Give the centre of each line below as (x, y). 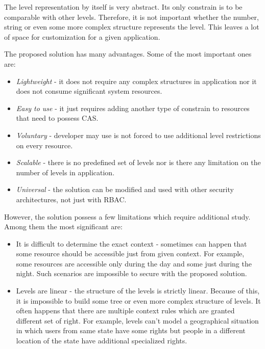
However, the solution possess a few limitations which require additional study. (127, 216)
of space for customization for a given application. (82, 36)
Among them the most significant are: (63, 226)
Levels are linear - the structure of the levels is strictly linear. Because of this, (138, 291)
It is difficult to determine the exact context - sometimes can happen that (131, 243)
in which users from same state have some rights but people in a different (131, 330)
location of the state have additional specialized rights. (102, 341)
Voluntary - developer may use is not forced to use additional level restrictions (138, 135)
